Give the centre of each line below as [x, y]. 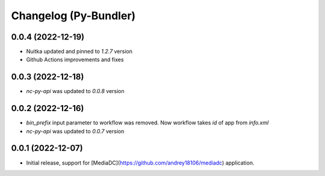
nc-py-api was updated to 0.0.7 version [75, 131]
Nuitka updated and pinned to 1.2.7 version [79, 52]
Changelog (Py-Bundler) [73, 16]
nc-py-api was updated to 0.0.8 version [75, 91]
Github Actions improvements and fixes [75, 59]
